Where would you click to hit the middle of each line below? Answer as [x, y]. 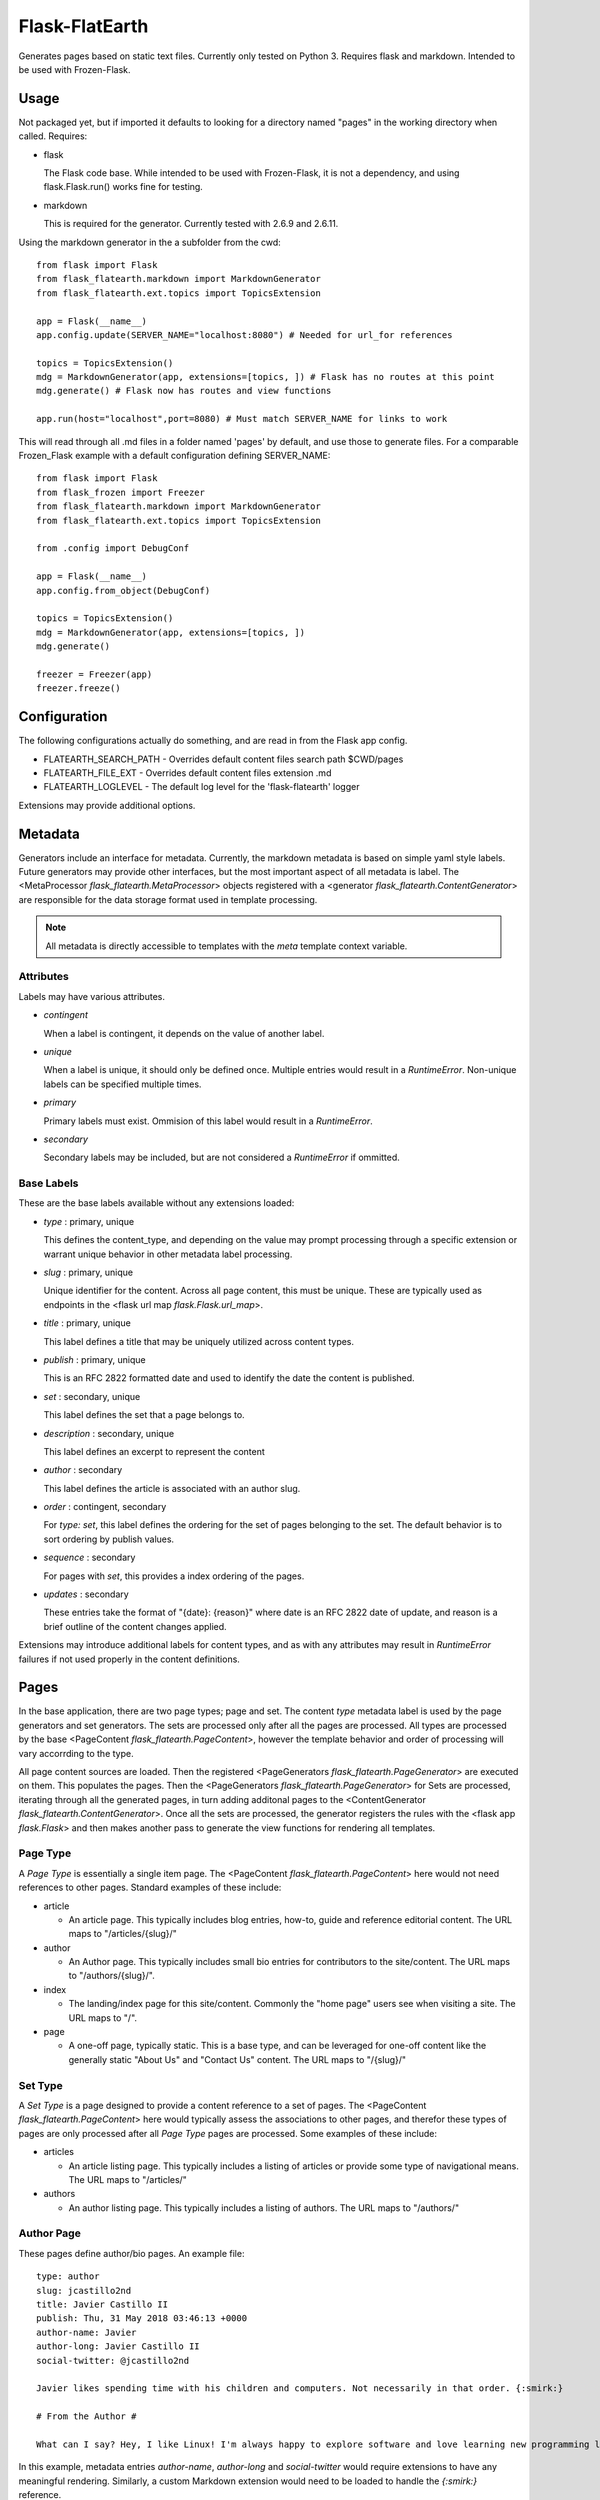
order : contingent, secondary [105, 1507]
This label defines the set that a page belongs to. [144, 1415]
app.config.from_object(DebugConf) [123, 590]
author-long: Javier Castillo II [118, 2346]
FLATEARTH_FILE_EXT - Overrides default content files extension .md [187, 772]
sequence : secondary [89, 1557]
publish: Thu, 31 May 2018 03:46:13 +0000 [142, 2318]
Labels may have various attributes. [91, 996]
